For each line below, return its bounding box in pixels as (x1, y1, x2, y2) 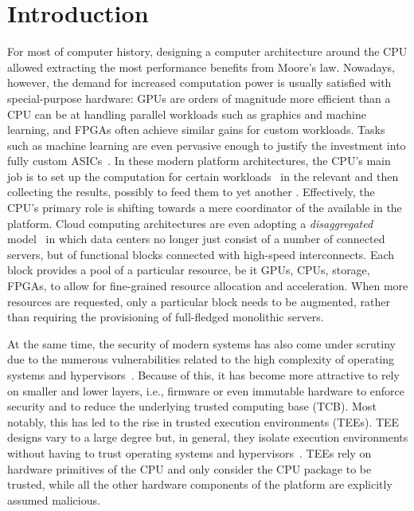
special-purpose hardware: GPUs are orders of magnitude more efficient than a (7, 89, 391, 106)
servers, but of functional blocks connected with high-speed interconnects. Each (7, 246, 395, 262)
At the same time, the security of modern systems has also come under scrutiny (7, 335, 396, 352)
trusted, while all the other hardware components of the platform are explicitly (7, 476, 393, 493)
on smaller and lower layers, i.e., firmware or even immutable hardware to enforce (7, 382, 405, 399)
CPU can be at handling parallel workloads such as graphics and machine (7, 105, 366, 122)
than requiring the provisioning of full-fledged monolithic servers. (7, 309, 324, 325)
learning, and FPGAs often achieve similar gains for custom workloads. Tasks (7, 121, 385, 138)
